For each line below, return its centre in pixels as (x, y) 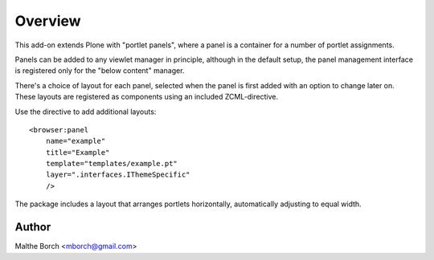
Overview (48, 21)
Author (33, 227)
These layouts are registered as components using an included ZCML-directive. (147, 97)
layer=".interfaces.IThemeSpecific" (118, 175)
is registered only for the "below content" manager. (100, 71)
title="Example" (78, 152)
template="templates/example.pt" (112, 164)
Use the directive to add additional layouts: (86, 112)
